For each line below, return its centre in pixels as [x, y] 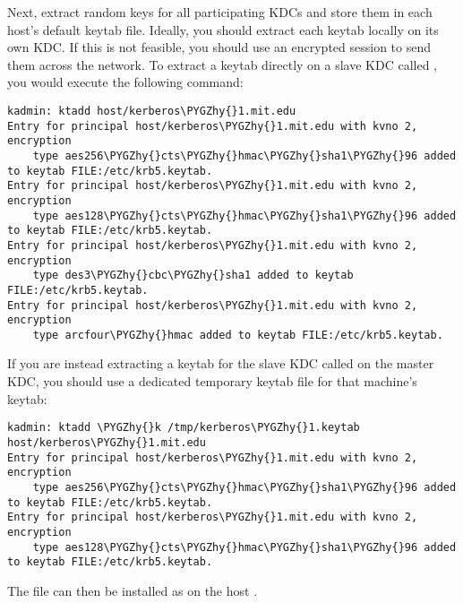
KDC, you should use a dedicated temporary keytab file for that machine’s [212, 381]
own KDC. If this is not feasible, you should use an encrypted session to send [219, 47]
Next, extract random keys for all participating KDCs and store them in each [220, 12]
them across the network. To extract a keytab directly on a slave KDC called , [223, 64]
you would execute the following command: [125, 82]
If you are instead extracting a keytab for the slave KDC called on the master [221, 363]
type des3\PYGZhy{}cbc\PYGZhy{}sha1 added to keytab [193, 276]
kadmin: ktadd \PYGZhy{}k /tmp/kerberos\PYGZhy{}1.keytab [184, 428]
